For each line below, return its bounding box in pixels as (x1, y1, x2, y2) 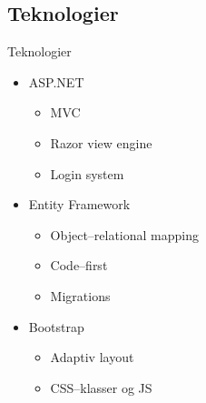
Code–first (50, 256, 108, 275)
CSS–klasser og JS (50, 378, 152, 397)
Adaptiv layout (50, 348, 134, 367)
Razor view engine (50, 133, 152, 152)
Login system (50, 164, 124, 183)
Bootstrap (28, 317, 84, 336)
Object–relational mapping (50, 225, 200, 244)
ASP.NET (28, 72, 84, 91)
